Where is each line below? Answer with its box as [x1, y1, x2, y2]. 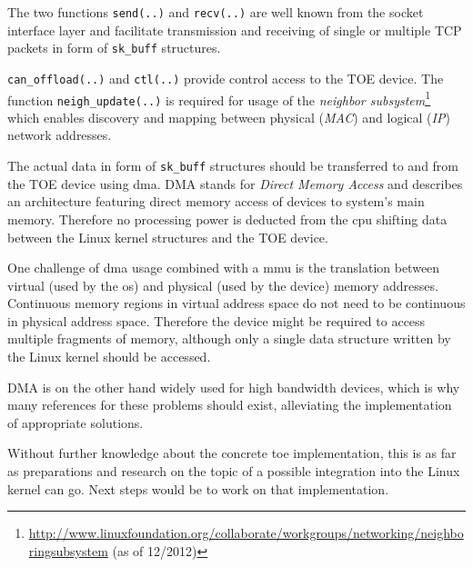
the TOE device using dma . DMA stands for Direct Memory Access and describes [7, 174, 463, 193]
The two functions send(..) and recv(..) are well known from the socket [7, 3, 424, 21]
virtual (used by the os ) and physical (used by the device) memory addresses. [7, 275, 438, 294]
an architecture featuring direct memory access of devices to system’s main [7, 192, 425, 211]
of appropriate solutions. [7, 413, 144, 432]
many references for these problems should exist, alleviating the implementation [7, 395, 452, 414]
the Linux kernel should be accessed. [7, 347, 211, 366]
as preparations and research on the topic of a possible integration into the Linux [7, 462, 460, 481]
